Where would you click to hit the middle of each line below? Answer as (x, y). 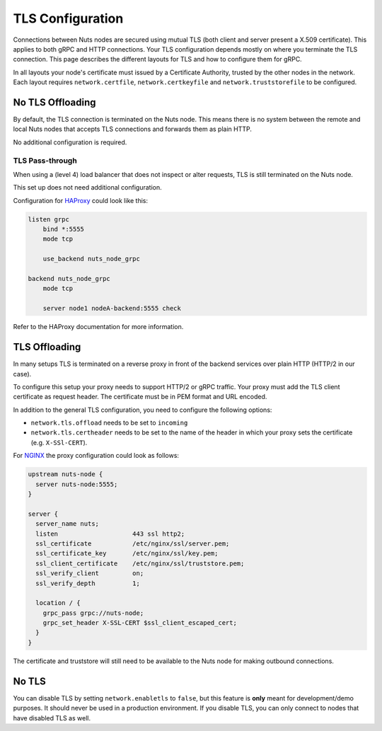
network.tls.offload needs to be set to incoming (109, 423)
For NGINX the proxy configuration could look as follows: (96, 456)
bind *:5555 (64, 229)
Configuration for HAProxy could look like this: (81, 200)
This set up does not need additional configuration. (87, 188)
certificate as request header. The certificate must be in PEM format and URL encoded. (140, 397)
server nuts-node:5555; (77, 484)
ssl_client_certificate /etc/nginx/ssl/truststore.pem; (140, 563)
